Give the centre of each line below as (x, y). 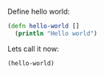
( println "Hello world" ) (56, 33)
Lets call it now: (33, 49)
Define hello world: (38, 12)
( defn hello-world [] (44, 26)
